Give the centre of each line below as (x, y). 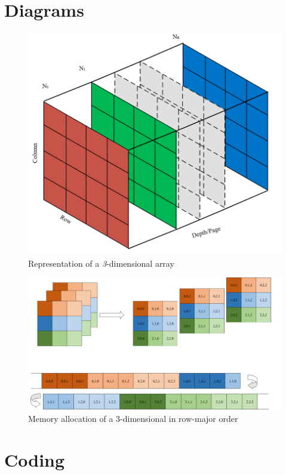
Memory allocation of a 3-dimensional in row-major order (133, 418)
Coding (35, 459)
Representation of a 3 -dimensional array (101, 263)
